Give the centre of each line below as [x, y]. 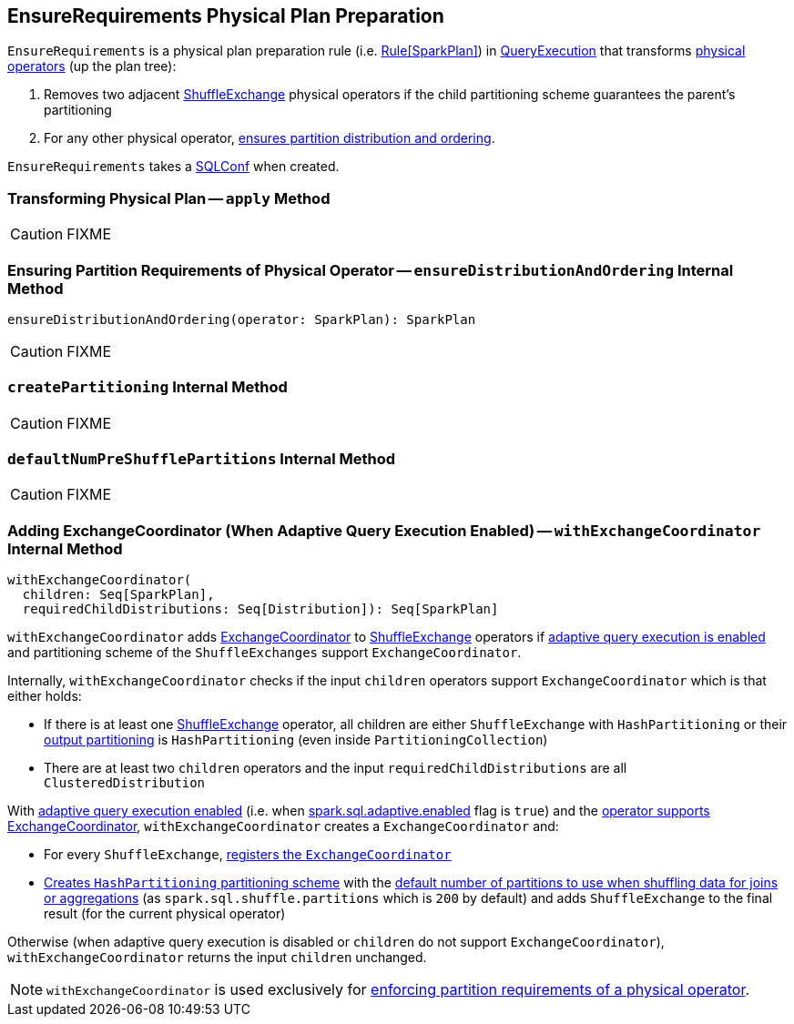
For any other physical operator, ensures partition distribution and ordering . [270, 138]
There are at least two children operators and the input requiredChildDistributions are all [336, 768]
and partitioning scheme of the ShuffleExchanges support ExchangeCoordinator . [265, 653]
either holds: [45, 696]
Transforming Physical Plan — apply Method [169, 198]
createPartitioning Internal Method [148, 387]
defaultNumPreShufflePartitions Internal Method [202, 459]
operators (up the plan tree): [92, 66]
